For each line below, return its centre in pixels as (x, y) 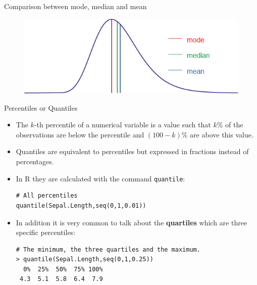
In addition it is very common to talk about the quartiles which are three (132, 222)
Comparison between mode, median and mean (75, 6)
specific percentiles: (46, 232)
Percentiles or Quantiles (41, 107)
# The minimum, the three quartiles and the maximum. (108, 249)
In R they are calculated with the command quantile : (100, 178)
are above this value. (222, 134)
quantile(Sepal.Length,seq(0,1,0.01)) (81, 205)
